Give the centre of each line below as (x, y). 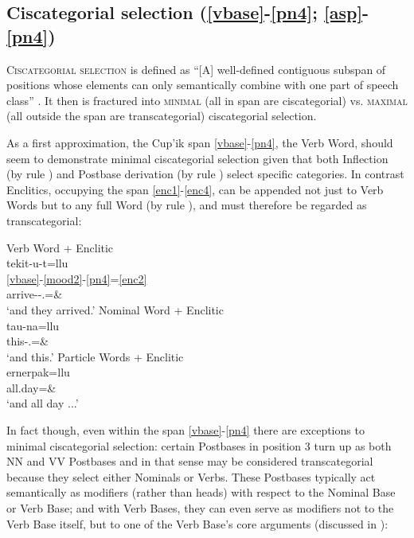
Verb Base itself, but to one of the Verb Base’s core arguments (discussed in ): (197, 523)
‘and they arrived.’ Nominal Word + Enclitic (115, 309)
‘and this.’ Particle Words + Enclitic (95, 356)
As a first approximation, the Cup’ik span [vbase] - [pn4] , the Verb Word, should (200, 142)
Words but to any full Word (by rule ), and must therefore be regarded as (187, 205)
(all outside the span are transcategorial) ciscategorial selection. (162, 116)
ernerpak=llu (38, 372)
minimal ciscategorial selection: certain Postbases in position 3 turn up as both (199, 445)
